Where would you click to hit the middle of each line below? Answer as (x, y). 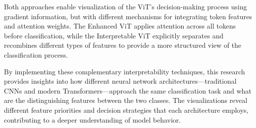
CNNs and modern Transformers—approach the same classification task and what (128, 90)
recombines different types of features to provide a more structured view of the (123, 45)
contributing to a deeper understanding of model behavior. (93, 119)
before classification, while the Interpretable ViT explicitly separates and (114, 35)
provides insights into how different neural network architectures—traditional (120, 81)
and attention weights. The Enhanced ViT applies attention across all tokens (120, 26)
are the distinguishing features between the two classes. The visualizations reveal (126, 100)
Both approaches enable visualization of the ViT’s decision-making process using (126, 6)
